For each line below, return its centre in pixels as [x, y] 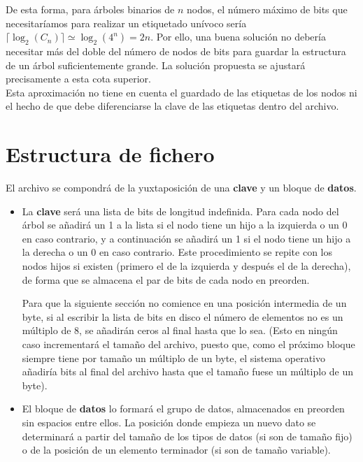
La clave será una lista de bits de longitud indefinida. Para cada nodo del [180, 211]
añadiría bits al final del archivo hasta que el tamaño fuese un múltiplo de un [188, 371]
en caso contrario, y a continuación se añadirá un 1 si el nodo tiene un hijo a [186, 238]
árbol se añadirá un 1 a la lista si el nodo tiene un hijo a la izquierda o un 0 [185, 225]
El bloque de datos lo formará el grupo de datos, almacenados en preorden [183, 409]
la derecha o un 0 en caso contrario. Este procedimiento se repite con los [177, 252]
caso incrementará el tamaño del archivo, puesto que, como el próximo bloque [188, 344]
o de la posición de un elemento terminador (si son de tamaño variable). [176, 450]
